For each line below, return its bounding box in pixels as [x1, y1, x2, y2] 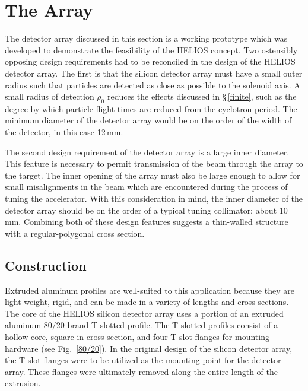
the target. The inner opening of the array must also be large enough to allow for [5, 169, 300, 181]
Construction [5, 256, 87, 274]
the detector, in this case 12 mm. [5, 126, 123, 138]
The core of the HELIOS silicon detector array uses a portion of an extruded [5, 307, 284, 319]
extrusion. [5, 377, 41, 389]
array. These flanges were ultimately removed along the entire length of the [5, 365, 278, 377]
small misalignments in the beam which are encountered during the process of [5, 180, 288, 193]
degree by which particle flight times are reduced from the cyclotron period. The [5, 102, 297, 115]
